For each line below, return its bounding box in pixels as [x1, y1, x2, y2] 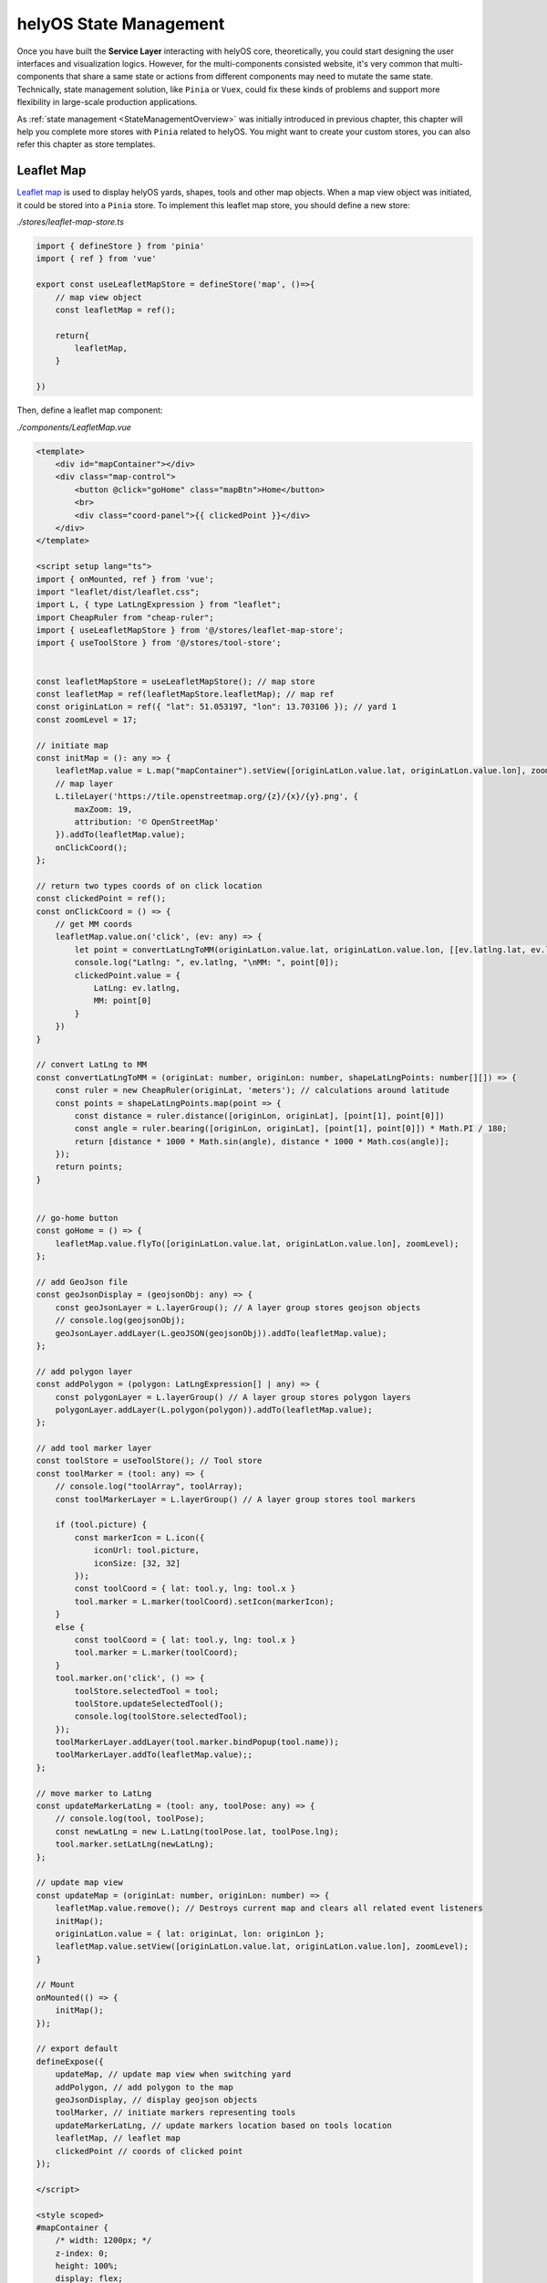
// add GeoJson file [36, 1277, 128, 1287]
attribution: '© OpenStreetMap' [74, 816, 219, 826]
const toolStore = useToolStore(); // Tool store [36, 1456, 263, 1466]
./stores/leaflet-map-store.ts [16, 216, 125, 227]
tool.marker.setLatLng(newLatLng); [55, 1839, 214, 1849]
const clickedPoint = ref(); [36, 893, 167, 904]
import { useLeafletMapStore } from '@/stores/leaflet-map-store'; [36, 626, 345, 636]
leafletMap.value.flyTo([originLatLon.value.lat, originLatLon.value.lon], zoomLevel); [55, 1238, 459, 1248]
